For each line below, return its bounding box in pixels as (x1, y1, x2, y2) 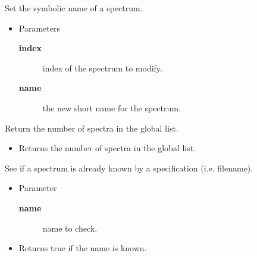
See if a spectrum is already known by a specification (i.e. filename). (5, 161, 253, 174)
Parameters (18, 21, 60, 34)
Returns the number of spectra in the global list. (18, 142, 196, 154)
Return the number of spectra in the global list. (5, 121, 178, 134)
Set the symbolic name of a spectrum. (5, 2, 143, 14)
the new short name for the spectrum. (42, 101, 181, 114)
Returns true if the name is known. (18, 242, 147, 254)
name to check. (42, 221, 98, 234)
